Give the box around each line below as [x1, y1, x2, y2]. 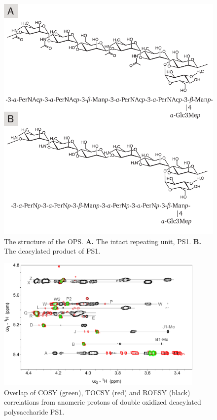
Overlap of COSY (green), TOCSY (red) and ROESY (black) [4, 387, 190, 397]
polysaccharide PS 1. [4, 406, 65, 417]
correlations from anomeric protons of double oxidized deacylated [4, 397, 201, 407]
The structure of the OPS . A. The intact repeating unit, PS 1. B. [4, 236, 201, 246]
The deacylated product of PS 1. [4, 246, 101, 256]
